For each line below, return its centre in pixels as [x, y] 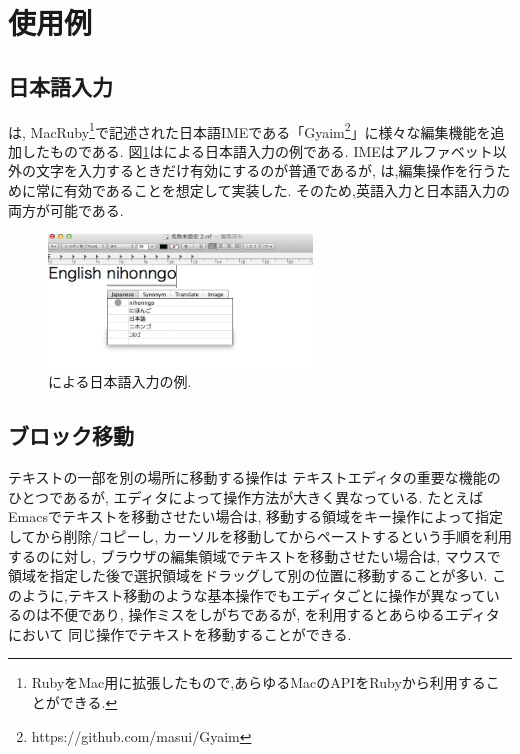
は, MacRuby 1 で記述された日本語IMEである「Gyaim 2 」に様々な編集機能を [249, 130]
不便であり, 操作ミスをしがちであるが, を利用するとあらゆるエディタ [274, 614]
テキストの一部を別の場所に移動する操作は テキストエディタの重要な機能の [254, 477]
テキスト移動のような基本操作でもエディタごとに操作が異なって [276, 594]
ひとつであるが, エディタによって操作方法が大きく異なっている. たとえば [246, 496]
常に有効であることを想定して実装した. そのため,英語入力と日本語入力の [272, 190]
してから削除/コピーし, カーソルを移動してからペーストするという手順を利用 [260, 535]
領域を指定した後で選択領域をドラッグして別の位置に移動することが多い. [248, 575]
